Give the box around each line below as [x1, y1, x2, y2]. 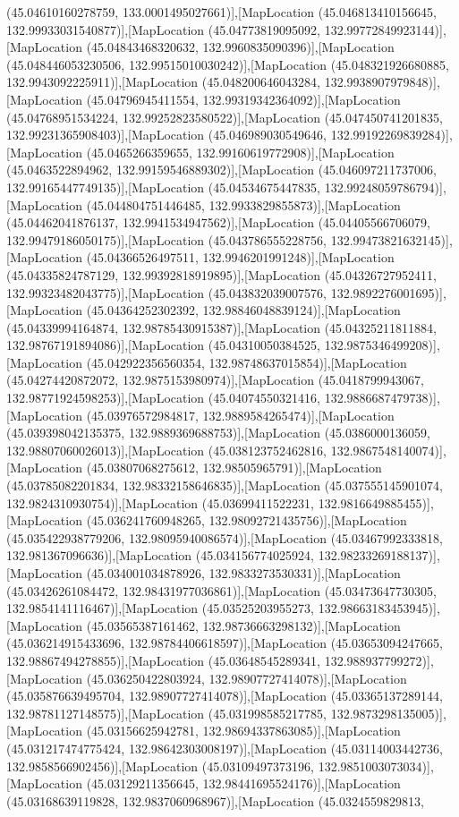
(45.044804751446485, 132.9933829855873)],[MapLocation [86, 195, 401, 214]
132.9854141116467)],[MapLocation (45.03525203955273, [6, 599, 315, 617]
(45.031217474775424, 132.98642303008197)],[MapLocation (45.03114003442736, [6, 738, 443, 757]
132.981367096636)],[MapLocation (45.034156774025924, [6, 546, 315, 565]
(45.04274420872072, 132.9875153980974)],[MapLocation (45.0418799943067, [6, 370, 424, 389]
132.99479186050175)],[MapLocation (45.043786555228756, [6, 230, 327, 249]
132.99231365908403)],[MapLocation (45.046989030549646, [6, 125, 327, 144]
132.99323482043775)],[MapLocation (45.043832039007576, [6, 283, 327, 302]
